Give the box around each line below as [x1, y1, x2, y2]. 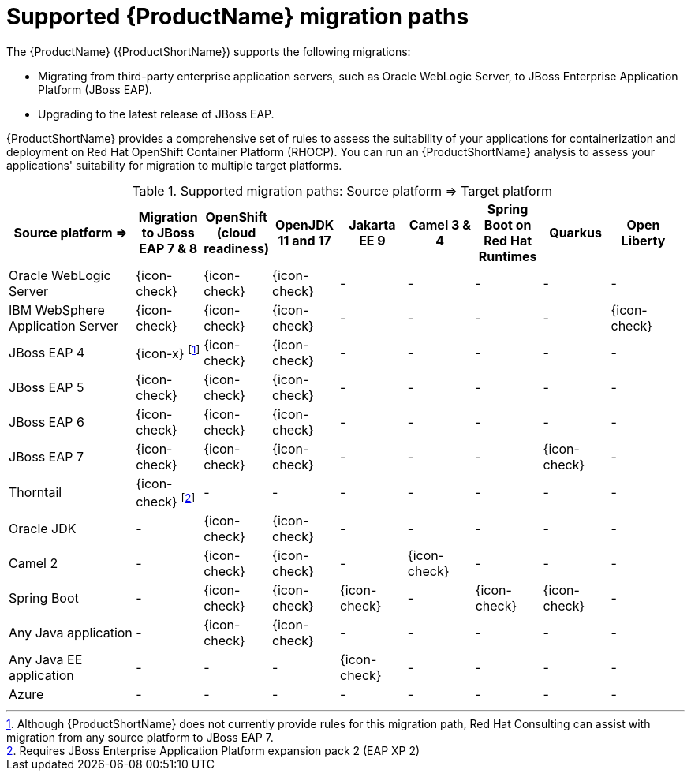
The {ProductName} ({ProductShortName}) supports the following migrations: [6, 44, 411, 58]
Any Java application [9, 625, 133, 641]
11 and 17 [278, 232, 331, 248]
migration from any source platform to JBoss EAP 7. [6, 730, 274, 745]
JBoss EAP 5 [9, 379, 84, 395]
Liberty [621, 232, 666, 248]
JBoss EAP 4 [9, 344, 85, 360]
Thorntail [9, 484, 62, 501]
